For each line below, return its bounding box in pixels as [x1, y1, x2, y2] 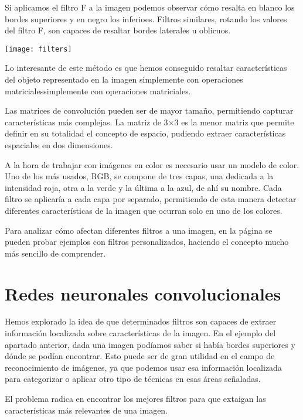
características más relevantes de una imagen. [5, 404, 168, 416]
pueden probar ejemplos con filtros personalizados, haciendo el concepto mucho [5, 235, 289, 248]
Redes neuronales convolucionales [5, 281, 281, 305]
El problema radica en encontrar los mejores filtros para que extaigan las [5, 392, 266, 405]
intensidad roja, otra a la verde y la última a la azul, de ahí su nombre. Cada [5, 181, 282, 193]
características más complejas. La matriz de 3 [5, 115, 168, 128]
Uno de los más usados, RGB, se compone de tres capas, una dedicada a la [5, 170, 274, 182]
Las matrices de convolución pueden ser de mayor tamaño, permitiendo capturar [5, 104, 294, 117]
